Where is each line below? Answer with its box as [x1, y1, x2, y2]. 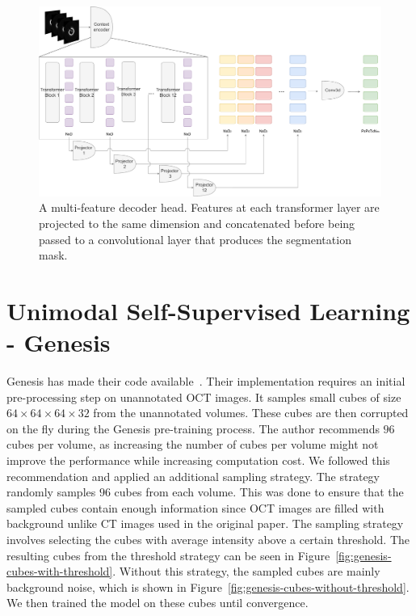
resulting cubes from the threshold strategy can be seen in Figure [6, 546, 330, 563]
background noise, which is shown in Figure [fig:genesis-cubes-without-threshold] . [6, 578, 410, 595]
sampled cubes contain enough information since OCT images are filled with [6, 499, 384, 516]
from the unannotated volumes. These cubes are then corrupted [93, 404, 409, 421]
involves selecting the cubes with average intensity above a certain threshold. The [6, 530, 410, 547]
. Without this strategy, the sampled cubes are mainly [112, 563, 380, 580]
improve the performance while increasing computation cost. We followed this [6, 452, 390, 469]
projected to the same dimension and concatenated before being [39, 214, 355, 231]
